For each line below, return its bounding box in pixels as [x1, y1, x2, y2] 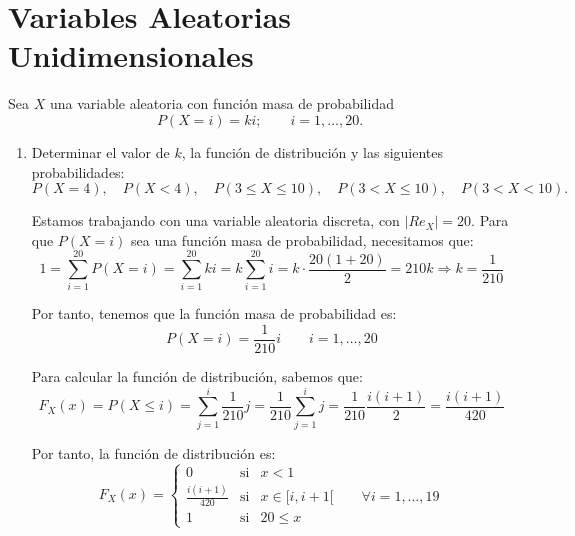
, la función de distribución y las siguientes [181, 141, 444, 162]
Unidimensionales [8, 35, 254, 76]
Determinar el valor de [31, 141, 170, 162]
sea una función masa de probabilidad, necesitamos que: [131, 229, 474, 250]
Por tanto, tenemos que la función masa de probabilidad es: [31, 303, 397, 324]
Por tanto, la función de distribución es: [31, 442, 276, 463]
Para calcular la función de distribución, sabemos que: [31, 366, 363, 387]
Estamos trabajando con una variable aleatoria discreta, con [31, 210, 400, 231]
